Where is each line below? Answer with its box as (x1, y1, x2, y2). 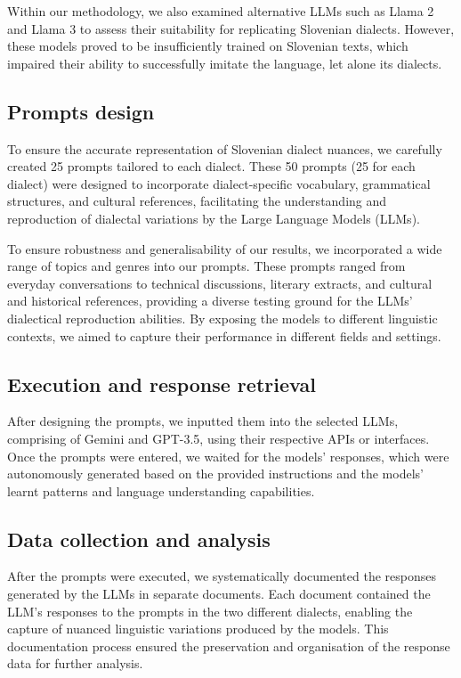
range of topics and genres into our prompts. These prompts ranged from (7, 257, 406, 275)
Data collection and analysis (7, 525, 271, 552)
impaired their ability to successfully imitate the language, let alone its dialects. (7, 53, 442, 72)
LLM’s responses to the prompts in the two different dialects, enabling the (7, 601, 413, 620)
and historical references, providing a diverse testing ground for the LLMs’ (7, 291, 413, 310)
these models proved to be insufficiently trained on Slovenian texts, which (7, 37, 408, 55)
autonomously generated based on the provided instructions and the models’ (7, 464, 424, 483)
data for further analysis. (7, 654, 143, 673)
